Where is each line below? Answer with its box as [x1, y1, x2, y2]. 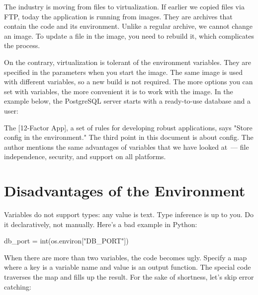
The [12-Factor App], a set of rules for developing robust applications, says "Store [4, 122, 253, 132]
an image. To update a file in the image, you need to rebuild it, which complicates [4, 30, 254, 41]
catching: [4, 281, 31, 292]
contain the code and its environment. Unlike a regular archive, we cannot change [4, 21, 253, 31]
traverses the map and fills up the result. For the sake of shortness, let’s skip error [4, 272, 254, 282]
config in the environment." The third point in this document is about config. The [4, 132, 254, 142]
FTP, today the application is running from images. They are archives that [4, 11, 233, 21]
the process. [4, 40, 40, 51]
